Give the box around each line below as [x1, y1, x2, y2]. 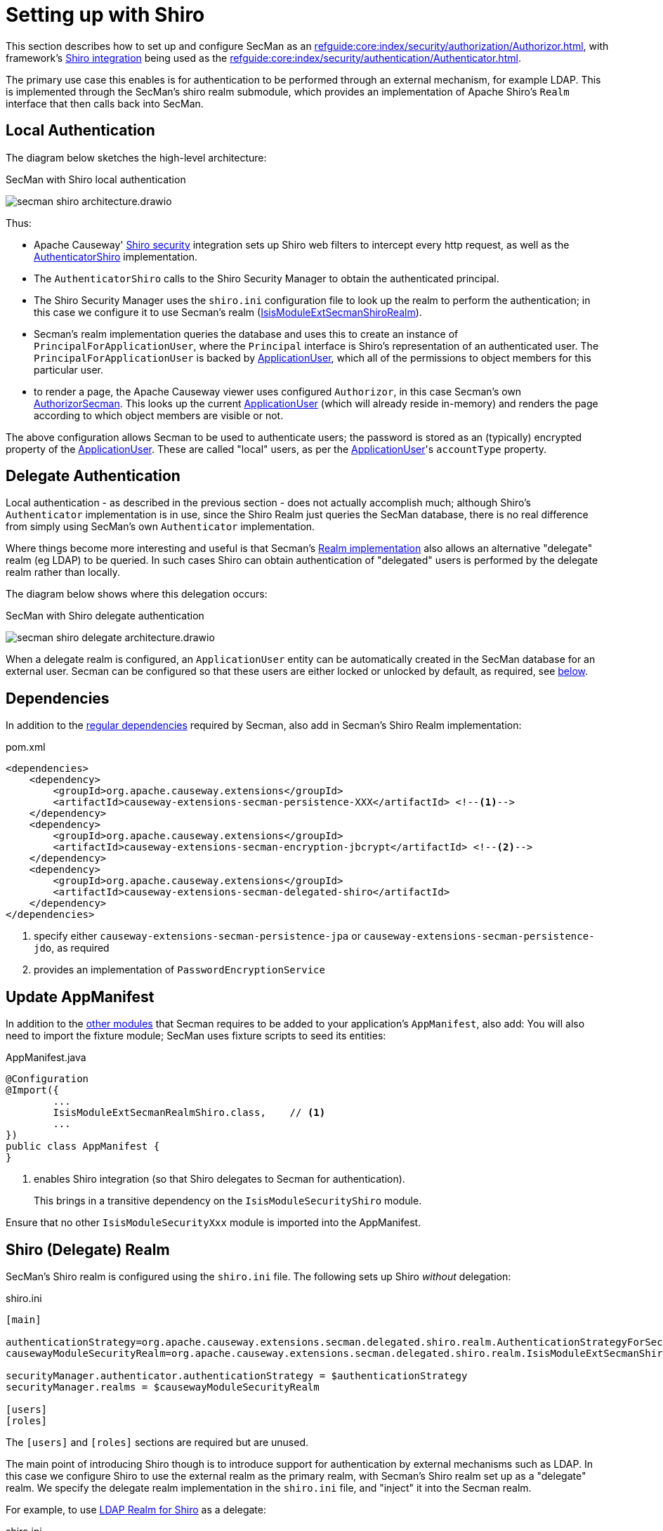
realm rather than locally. [6, 566, 120, 579]
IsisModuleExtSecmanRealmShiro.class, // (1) [53, 1107, 326, 1119]
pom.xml [6, 741, 46, 754]
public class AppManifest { [6, 1141, 160, 1152]
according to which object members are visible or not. [34, 409, 284, 421]
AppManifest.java [6, 1051, 86, 1064]
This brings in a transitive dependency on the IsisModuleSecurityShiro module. [34, 1195, 422, 1207]
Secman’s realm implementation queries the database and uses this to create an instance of [34, 327, 459, 340]
